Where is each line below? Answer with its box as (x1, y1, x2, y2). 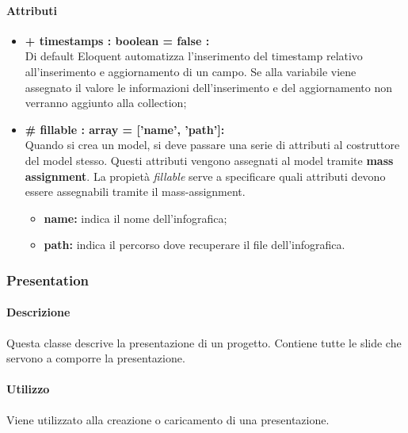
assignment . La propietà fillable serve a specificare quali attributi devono (25, 167, 386, 184)
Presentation (6, 270, 90, 289)
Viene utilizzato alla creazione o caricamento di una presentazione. (6, 411, 330, 427)
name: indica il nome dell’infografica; (44, 209, 227, 226)
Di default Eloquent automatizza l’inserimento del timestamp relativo (25, 48, 363, 64)
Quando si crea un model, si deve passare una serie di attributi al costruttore (25, 136, 400, 153)
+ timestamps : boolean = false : (25, 32, 210, 48)
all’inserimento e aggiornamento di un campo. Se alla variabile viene (25, 63, 357, 79)
